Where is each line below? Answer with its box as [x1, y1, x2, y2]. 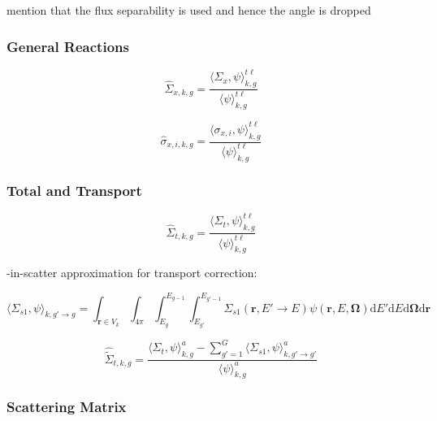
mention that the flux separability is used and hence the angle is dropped [6, 2, 371, 18]
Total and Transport [6, 180, 142, 200]
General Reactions [6, 36, 129, 56]
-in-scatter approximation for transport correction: [6, 264, 257, 281]
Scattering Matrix [6, 397, 127, 417]
